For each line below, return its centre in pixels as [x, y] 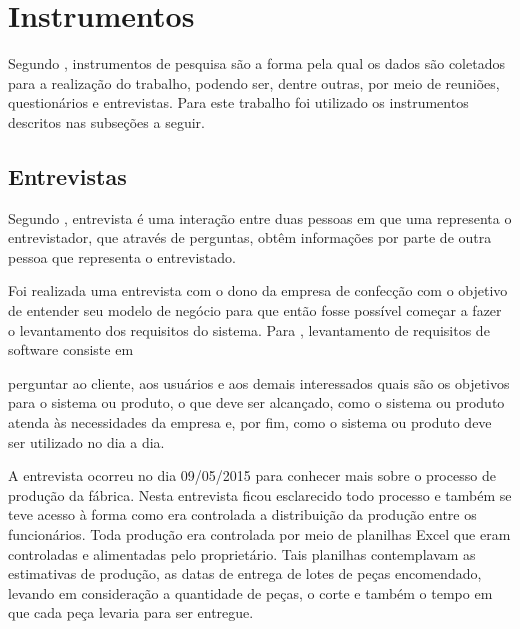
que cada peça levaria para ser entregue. [131, 612]
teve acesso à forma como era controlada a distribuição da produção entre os [242, 514]
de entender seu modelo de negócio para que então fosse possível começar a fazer [255, 310]
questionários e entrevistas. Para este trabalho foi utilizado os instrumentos [238, 102]
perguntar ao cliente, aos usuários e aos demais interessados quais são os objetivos [259, 382]
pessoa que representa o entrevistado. [122, 256]
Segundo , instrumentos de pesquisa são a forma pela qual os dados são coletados [256, 63]
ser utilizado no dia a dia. [86, 441]
